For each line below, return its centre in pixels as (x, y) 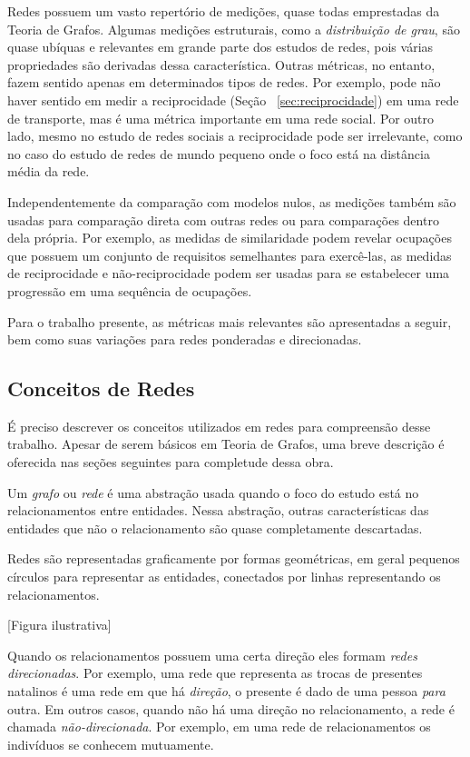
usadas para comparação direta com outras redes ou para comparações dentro (223, 219)
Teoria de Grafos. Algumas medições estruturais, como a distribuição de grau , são (234, 29)
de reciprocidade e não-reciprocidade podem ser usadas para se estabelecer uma (229, 273)
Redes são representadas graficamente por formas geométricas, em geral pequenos (234, 558)
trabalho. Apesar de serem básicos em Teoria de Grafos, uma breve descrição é (226, 444)
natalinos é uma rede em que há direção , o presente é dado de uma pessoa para (226, 691)
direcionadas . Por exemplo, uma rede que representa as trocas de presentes (215, 673)
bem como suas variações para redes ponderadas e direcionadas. (185, 339)
